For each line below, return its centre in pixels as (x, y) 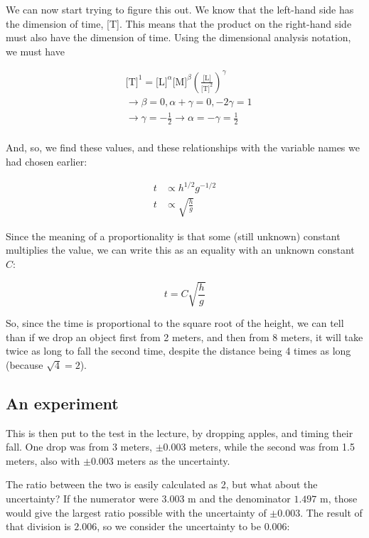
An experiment (62, 403)
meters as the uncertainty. (173, 460)
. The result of (331, 512)
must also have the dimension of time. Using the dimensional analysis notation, (178, 37)
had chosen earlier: (47, 161)
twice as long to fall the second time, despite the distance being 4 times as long (178, 351)
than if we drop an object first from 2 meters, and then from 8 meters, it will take (184, 337)
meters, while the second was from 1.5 (272, 447)
